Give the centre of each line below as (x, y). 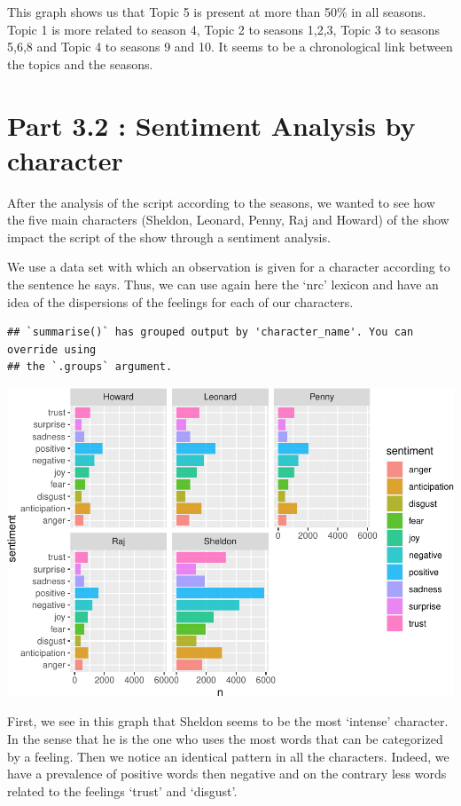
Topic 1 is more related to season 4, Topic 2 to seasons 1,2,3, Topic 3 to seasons (223, 29)
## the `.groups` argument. (90, 367)
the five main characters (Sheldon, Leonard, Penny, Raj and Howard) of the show (228, 220)
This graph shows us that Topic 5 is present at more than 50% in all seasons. (217, 12)
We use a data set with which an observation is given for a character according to (229, 267)
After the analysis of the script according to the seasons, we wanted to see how (221, 202)
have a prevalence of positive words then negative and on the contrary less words (227, 774)
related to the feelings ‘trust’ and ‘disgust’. (122, 790)
